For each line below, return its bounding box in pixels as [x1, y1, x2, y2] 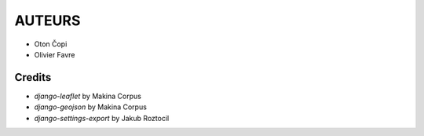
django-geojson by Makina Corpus [34, 102, 147, 112]
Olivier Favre [34, 50, 75, 59]
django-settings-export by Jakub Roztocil [34, 113, 170, 123]
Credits [14, 71, 52, 84]
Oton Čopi [34, 39, 68, 49]
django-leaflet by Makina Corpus [34, 91, 141, 101]
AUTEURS [14, 12, 81, 29]
